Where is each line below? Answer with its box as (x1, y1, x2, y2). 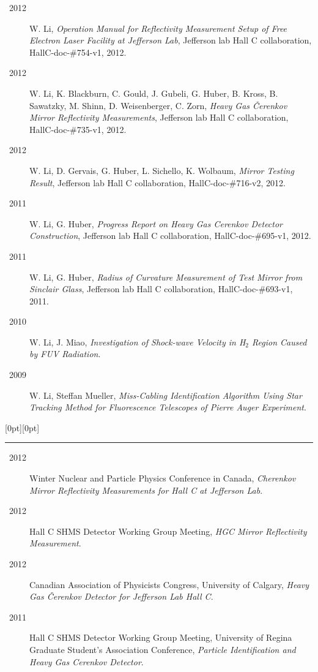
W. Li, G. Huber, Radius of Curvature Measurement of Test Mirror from (29, 270, 303, 283)
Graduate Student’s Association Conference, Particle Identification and (29, 643, 296, 655)
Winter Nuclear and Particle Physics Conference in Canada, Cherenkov (29, 472, 296, 485)
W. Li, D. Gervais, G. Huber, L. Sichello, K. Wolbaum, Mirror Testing (29, 164, 294, 176)
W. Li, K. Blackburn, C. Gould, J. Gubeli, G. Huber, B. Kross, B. (29, 86, 278, 99)
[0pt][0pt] (5, 421, 40, 434)
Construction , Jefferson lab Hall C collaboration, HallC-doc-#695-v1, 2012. (29, 229, 311, 242)
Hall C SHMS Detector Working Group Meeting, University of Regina (29, 631, 292, 644)
